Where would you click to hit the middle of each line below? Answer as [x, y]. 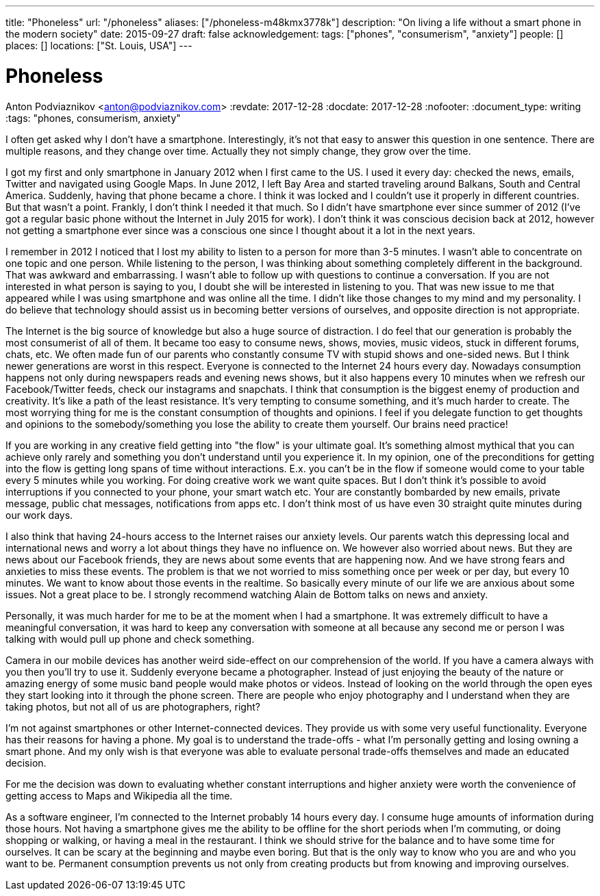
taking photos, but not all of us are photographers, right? [133, 706]
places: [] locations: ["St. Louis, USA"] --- [99, 46]
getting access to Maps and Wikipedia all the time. [119, 795]
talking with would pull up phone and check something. [130, 639]
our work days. [39, 515]
